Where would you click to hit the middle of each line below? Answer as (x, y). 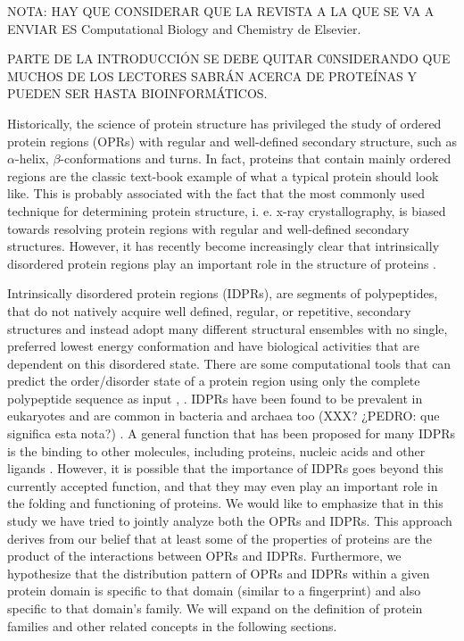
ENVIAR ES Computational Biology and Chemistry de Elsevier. (184, 28)
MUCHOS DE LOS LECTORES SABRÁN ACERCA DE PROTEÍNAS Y (212, 75)
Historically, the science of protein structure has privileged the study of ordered (224, 123)
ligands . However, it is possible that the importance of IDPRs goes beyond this (225, 468)
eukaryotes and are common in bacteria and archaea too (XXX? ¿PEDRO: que (224, 416)
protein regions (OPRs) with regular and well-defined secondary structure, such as (232, 141)
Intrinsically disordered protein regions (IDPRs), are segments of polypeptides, (223, 293)
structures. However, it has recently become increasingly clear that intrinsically (224, 246)
